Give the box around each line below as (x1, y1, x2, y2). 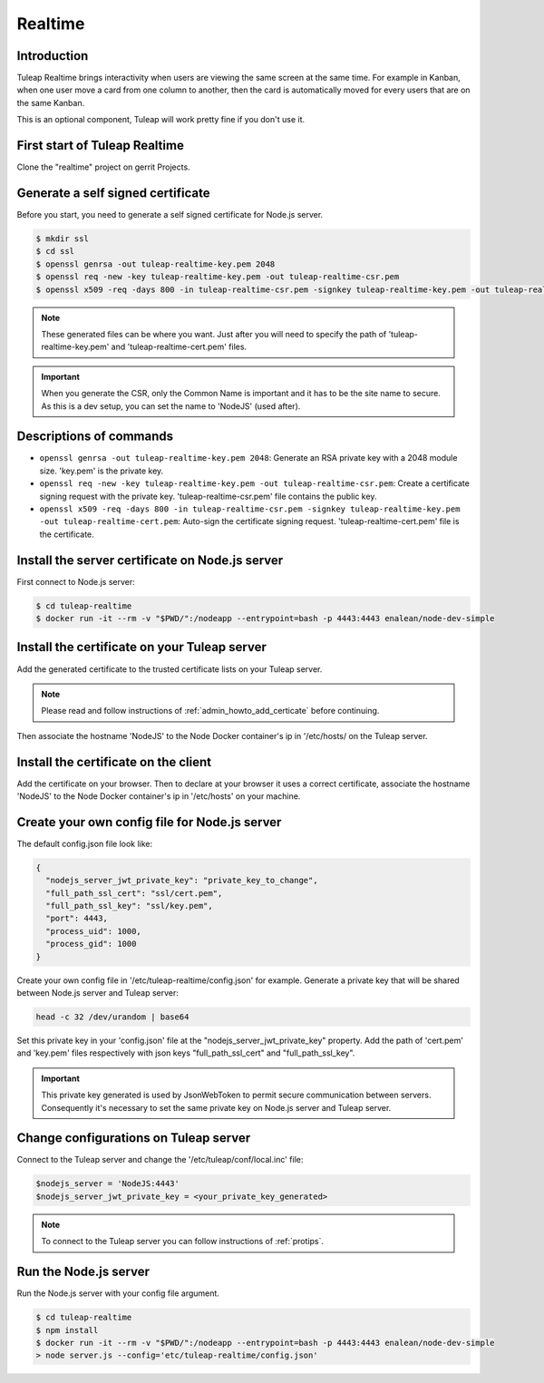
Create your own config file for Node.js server (16, 814, 282, 830)
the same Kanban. (16, 97, 85, 108)
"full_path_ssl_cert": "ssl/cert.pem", (45, 888, 223, 898)
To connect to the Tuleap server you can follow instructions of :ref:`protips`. (41, 1236, 324, 1247)
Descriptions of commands (16, 429, 174, 444)
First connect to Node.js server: (16, 576, 135, 587)
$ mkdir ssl (35, 234, 90, 244)
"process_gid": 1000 (45, 939, 137, 950)
